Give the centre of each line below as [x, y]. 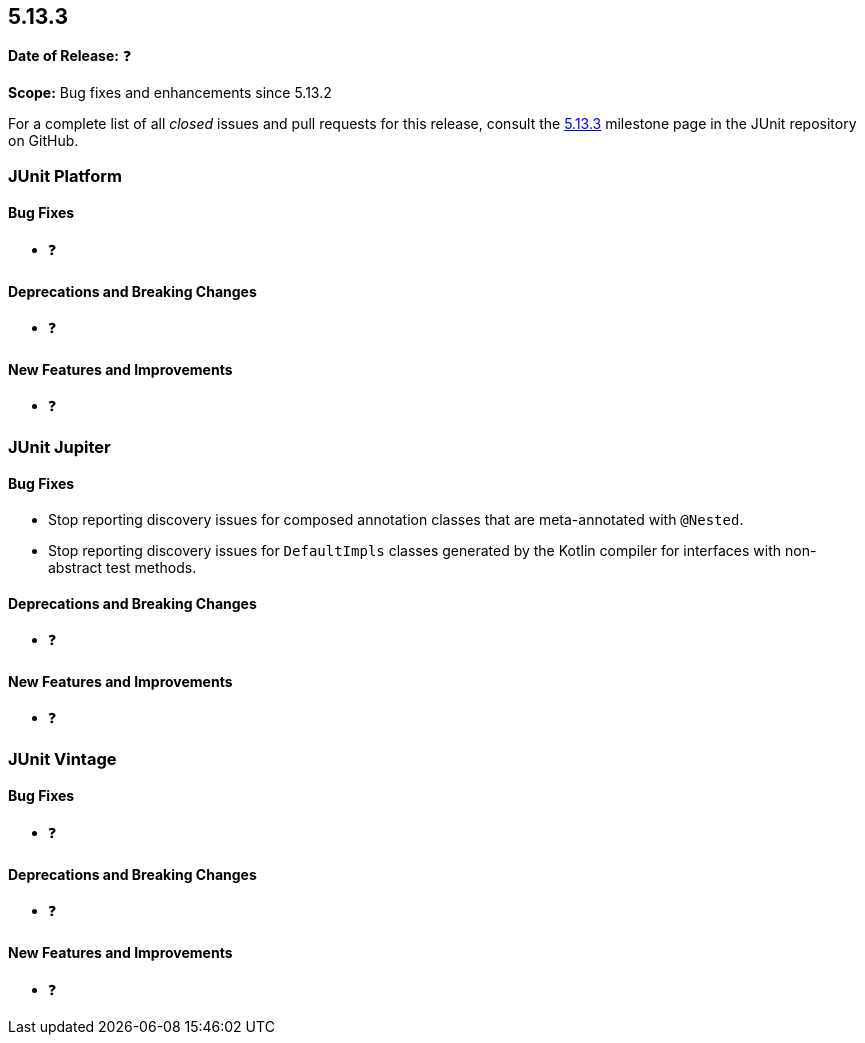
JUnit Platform [65, 175]
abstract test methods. [122, 568]
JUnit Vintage [62, 758]
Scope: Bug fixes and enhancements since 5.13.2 [170, 93]
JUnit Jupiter [59, 446]
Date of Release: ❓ [70, 56]
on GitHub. [43, 141]
